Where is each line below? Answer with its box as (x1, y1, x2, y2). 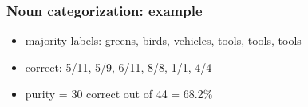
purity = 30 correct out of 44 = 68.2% (25, 85, 213, 102)
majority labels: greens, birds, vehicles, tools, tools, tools (25, 32, 302, 49)
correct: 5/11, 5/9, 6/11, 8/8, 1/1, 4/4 (25, 58, 212, 75)
